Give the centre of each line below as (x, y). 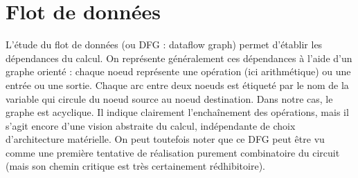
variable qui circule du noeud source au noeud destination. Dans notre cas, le (169, 98)
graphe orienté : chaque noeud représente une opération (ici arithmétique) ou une (178, 71)
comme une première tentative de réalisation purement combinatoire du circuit (173, 152)
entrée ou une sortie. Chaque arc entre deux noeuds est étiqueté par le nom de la (177, 85)
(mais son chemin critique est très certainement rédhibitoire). (135, 166)
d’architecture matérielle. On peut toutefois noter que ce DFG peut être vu (165, 139)
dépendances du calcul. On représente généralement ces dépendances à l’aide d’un (179, 58)
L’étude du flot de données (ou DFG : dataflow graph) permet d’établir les (164, 44)
